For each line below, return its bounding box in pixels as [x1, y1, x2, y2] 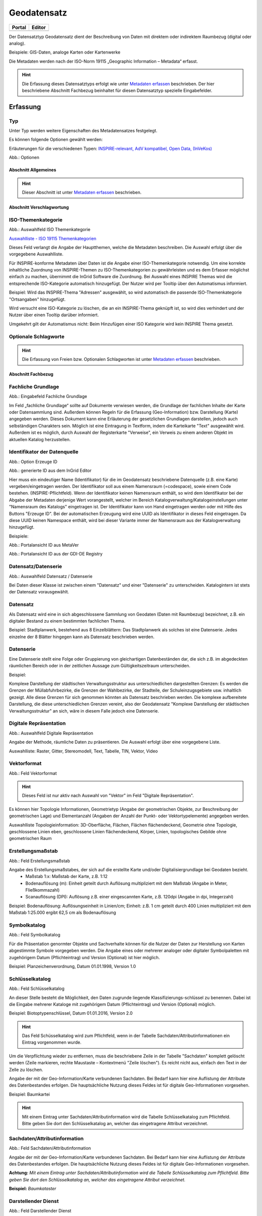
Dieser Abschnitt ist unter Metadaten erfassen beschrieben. [22, 190, 142, 195]
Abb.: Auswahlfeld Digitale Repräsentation [9, 730, 94, 736]
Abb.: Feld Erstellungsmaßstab [9, 858, 70, 863]
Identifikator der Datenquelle [9, 448, 79, 455]
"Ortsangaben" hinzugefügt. [9, 296, 65, 302]
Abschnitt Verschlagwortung [9, 204, 69, 210]
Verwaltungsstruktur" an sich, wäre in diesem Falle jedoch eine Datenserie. [9, 708, 160, 714]
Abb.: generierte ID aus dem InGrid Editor [9, 467, 92, 474]
